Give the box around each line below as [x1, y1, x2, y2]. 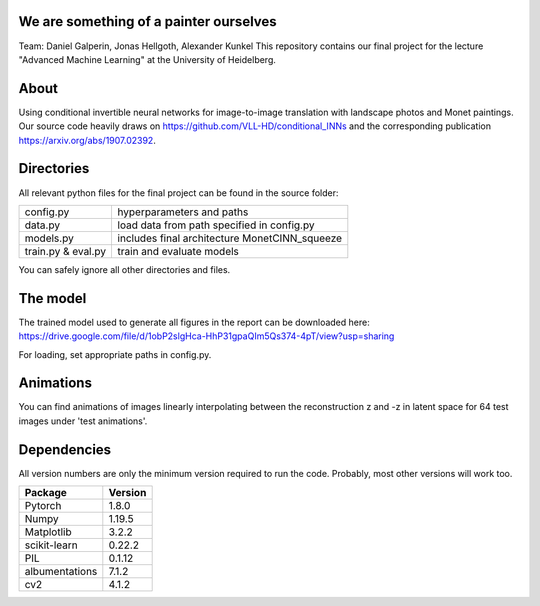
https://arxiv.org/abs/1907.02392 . [18, 134, 157, 146]
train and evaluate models [117, 244, 240, 258]
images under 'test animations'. [18, 415, 148, 427]
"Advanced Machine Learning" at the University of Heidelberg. [18, 53, 277, 65]
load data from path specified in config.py [117, 218, 315, 232]
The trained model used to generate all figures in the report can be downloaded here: [18, 316, 370, 328]
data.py [24, 218, 60, 232]
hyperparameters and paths [117, 205, 249, 219]
